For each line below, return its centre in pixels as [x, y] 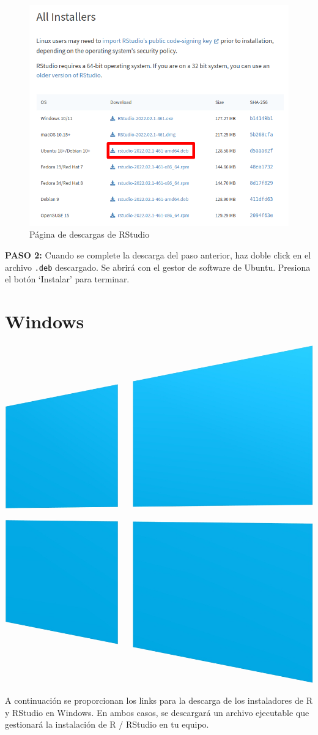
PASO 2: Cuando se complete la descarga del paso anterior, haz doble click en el [158, 254]
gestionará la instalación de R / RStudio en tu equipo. [107, 724]
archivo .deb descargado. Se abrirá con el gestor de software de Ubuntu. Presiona [158, 267]
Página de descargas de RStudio [90, 234]
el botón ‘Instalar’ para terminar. [67, 279]
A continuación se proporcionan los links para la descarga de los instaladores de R [159, 700]
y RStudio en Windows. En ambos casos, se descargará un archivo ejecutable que [157, 712]
